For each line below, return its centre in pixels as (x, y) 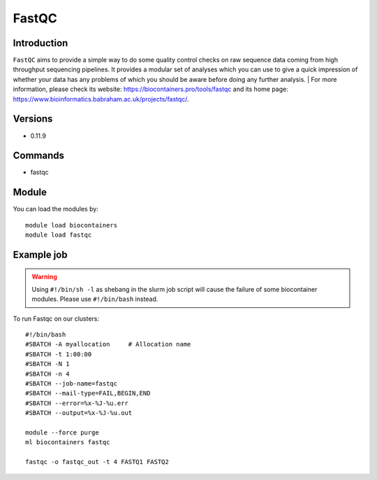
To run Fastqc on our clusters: (56, 318)
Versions (33, 119)
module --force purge (62, 433)
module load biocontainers (72, 225)
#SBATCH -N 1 (47, 364)
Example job (40, 254)
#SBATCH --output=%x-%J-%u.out (79, 413)
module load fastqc (59, 235)
